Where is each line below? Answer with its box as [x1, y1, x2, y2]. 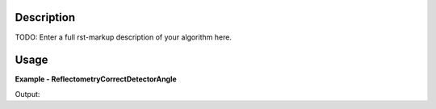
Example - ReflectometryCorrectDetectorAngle [15, 74, 177, 84]
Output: [15, 89, 40, 99]
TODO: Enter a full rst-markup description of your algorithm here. [15, 32, 232, 42]
